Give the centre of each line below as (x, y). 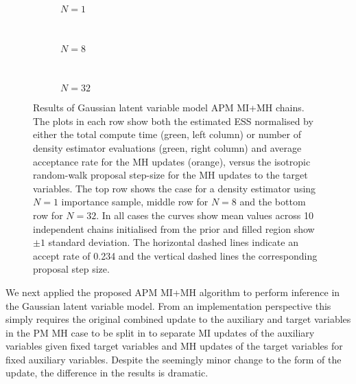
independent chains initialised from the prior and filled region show (174, 228)
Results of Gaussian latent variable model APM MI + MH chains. (169, 108)
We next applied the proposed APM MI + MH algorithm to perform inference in (173, 292)
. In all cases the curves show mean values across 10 (205, 215)
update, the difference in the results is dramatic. (107, 373)
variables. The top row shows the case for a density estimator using (175, 188)
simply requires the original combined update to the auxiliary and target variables (178, 319)
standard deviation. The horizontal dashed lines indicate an (173, 242)
